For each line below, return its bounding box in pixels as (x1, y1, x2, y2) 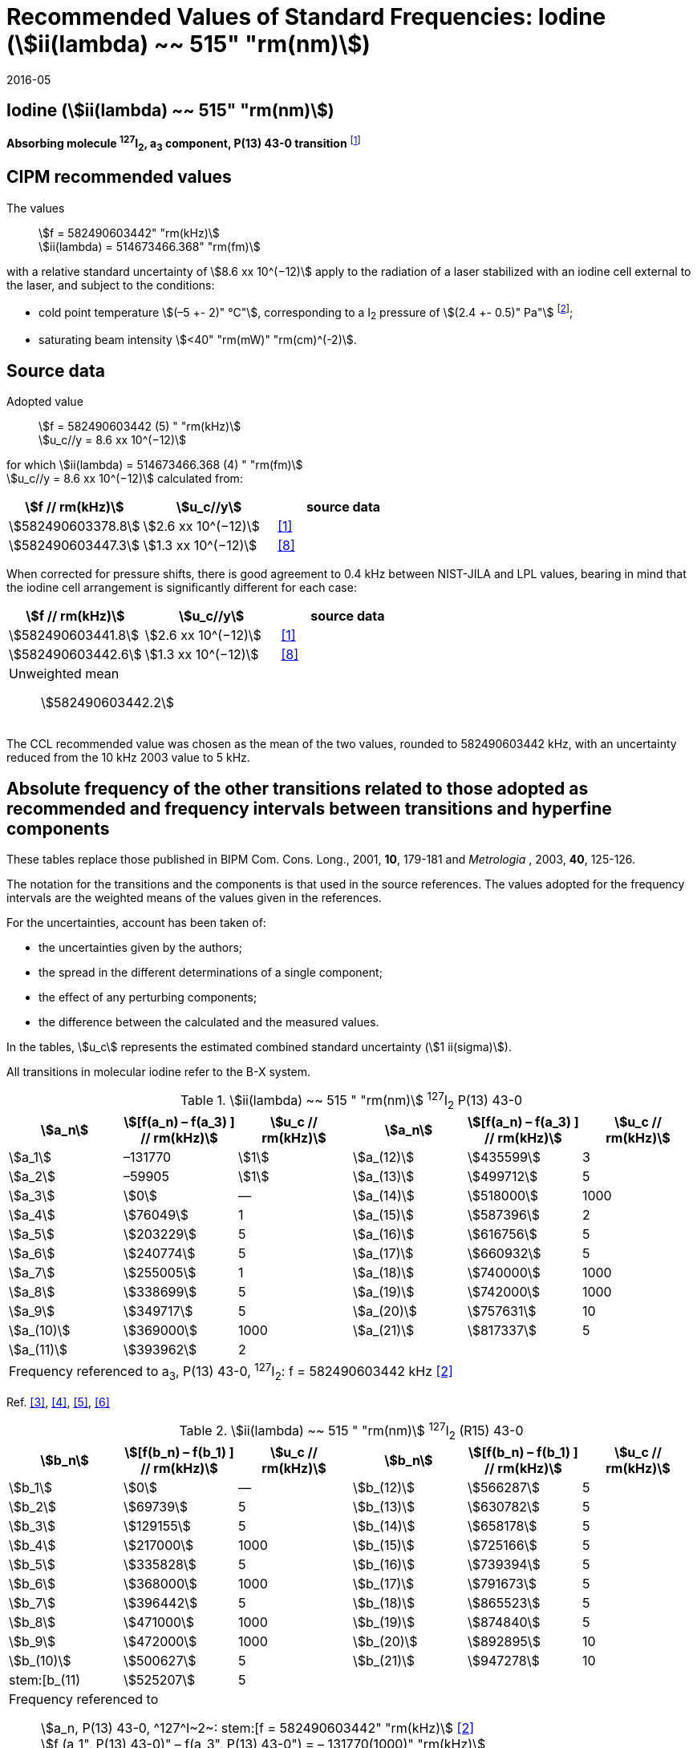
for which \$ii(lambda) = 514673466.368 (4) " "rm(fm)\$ (6, 458, 303, 472)
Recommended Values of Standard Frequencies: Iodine (6, 3, 606, 30)
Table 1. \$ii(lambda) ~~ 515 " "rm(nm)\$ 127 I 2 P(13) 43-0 (180, 1090, 523, 1111)
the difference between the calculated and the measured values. (38, 1015, 379, 1030)
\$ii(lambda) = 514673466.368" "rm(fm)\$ (38, 239, 261, 253)
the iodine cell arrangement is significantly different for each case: (6, 581, 357, 595)
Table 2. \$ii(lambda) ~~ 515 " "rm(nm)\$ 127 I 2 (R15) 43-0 (179, 1420, 524, 1442)
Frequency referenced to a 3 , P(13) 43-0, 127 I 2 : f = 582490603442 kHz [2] (9, 1360, 453, 1382)
